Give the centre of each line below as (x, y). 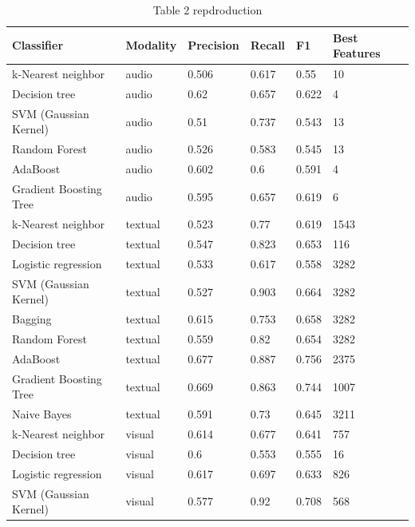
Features (356, 53)
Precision (213, 45)
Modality (151, 45)
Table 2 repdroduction (207, 10)
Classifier (38, 45)
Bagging (32, 319)
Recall (268, 45)
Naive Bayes (42, 414)
